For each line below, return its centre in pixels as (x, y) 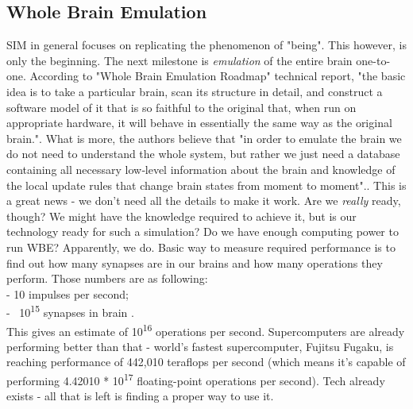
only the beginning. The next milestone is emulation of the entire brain (179, 60)
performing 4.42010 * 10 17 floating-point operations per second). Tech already (196, 379)
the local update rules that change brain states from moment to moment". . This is (206, 185)
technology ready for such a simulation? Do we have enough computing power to (203, 232)
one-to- (373, 60)
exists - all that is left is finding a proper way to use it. (140, 396)
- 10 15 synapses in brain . (70, 311)
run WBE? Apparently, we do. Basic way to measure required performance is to (201, 247)
